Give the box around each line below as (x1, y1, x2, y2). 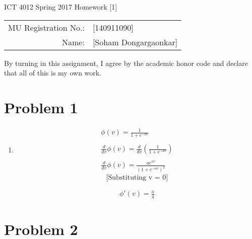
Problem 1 (4, 97, 78, 117)
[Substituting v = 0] (106, 174, 168, 182)
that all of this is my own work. (4, 67, 102, 78)
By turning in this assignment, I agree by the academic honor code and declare (4, 57, 248, 68)
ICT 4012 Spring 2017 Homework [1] (4, 2, 117, 12)
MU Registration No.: (8, 21, 85, 33)
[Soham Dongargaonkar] (92, 36, 178, 48)
